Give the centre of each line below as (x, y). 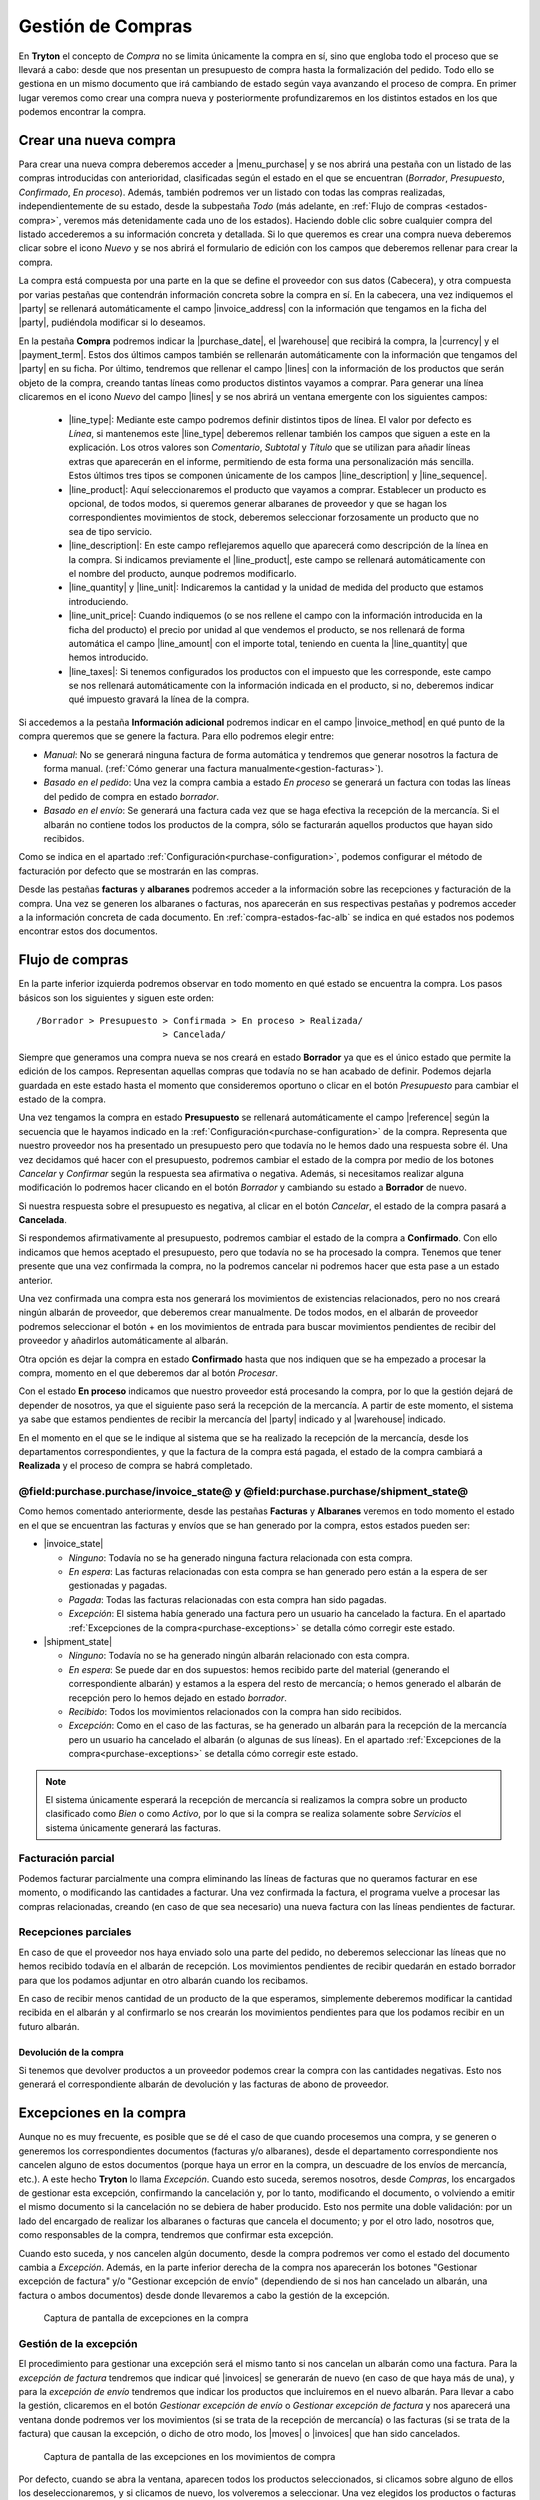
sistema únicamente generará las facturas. (133, 1827)
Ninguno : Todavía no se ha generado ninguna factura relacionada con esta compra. (241, 1557)
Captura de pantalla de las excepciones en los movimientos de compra (189, 2456)
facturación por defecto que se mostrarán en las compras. (138, 871)
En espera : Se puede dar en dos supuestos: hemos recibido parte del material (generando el (259, 1669)
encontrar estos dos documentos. (88, 931)
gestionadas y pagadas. (118, 1586)
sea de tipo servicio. (110, 531)
